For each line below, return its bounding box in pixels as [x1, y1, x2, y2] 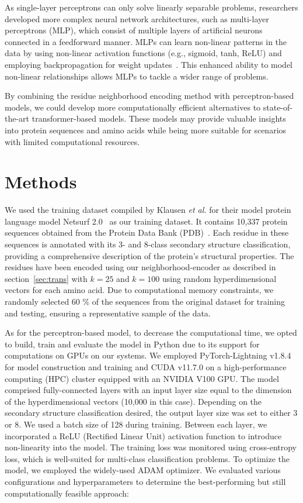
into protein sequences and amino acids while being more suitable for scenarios [5, 123, 287, 136]
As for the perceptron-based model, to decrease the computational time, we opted [5, 326, 297, 339]
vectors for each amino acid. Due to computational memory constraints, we [5, 284, 274, 296]
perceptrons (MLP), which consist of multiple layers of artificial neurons [5, 24, 263, 36]
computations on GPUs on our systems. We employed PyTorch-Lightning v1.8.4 [5, 349, 291, 361]
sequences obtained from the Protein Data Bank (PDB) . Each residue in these [5, 226, 289, 239]
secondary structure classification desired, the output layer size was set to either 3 [5, 406, 298, 419]
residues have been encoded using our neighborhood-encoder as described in [5, 261, 276, 273]
